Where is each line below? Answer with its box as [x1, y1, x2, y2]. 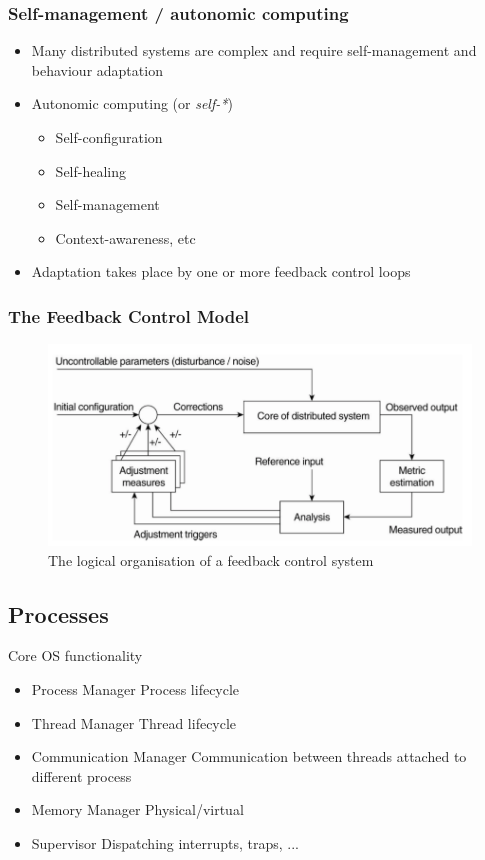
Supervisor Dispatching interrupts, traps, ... [31, 832, 299, 853]
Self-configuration [55, 127, 163, 147]
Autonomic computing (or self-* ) [31, 93, 233, 114]
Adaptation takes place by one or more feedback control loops [31, 261, 411, 282]
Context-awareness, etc [55, 227, 196, 248]
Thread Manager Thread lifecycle [31, 712, 237, 733]
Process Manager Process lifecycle [31, 678, 240, 699]
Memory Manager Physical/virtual [31, 799, 244, 820]
